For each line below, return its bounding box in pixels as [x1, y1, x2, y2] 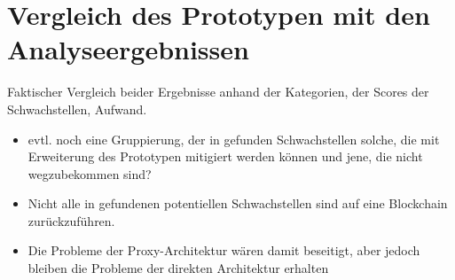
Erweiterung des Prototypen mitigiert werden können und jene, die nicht [27, 147, 423, 166]
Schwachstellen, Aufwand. [7, 99, 147, 118]
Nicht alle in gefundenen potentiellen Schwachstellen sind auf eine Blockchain [27, 194, 448, 213]
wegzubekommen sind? [27, 164, 152, 183]
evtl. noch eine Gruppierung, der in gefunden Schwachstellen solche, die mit [27, 129, 440, 148]
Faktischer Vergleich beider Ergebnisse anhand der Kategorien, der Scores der [7, 82, 429, 101]
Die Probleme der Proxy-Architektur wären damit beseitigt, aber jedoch [27, 241, 420, 260]
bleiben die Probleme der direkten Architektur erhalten [27, 259, 329, 277]
